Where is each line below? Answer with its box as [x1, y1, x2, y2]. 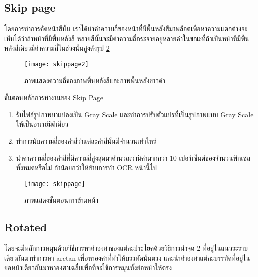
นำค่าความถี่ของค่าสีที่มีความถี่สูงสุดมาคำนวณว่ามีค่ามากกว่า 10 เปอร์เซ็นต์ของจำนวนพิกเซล [16, 152, 251, 163]
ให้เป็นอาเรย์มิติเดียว [16, 119, 68, 129]
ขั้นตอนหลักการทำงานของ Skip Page [4, 92, 104, 103]
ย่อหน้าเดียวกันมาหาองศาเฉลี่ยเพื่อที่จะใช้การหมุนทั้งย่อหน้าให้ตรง [4, 262, 172, 273]
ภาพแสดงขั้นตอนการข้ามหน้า [24, 195, 99, 205]
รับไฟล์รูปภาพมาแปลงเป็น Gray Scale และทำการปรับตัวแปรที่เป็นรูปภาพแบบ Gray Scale [16, 109, 254, 119]
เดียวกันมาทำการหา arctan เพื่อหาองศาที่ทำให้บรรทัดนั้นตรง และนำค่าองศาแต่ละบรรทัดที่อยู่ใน [4, 252, 250, 263]
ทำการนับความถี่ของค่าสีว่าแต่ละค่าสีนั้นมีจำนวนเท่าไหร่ [16, 136, 156, 146]
